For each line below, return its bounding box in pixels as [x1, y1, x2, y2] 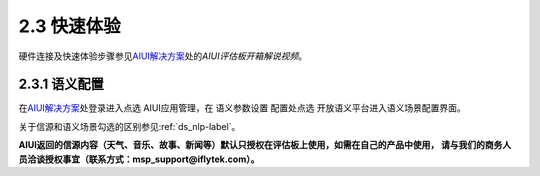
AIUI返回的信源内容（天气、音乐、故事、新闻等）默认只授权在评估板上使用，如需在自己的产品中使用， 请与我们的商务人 [18, 139, 512, 151]
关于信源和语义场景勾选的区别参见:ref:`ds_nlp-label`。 [18, 120, 241, 132]
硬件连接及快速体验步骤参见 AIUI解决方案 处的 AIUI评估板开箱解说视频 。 [18, 50, 308, 62]
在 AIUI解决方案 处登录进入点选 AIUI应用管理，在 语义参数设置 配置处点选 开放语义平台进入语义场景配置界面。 [18, 102, 466, 114]
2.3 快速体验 [18, 15, 122, 37]
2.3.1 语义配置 [18, 76, 105, 93]
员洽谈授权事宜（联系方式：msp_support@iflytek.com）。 [18, 153, 260, 165]
